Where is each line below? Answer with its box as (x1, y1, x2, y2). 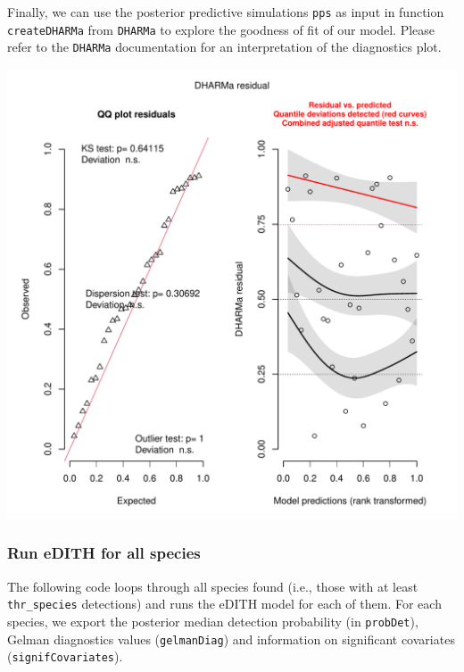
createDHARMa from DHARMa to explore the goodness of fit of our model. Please (7, 20, 435, 38)
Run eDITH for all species (7, 542, 201, 564)
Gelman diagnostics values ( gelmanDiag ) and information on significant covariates (7, 629, 455, 648)
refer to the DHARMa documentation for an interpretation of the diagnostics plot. (7, 37, 442, 56)
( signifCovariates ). (7, 647, 123, 666)
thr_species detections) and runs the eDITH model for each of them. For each (7, 594, 442, 613)
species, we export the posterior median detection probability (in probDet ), (7, 612, 418, 631)
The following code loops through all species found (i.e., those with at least (7, 577, 418, 595)
